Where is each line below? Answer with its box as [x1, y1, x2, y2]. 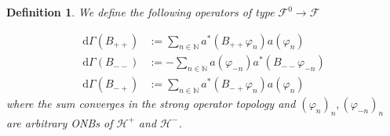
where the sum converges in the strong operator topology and [6, 95, 296, 112]
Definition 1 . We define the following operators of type [6, 4, 275, 20]
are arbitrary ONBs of [6, 114, 113, 131]
